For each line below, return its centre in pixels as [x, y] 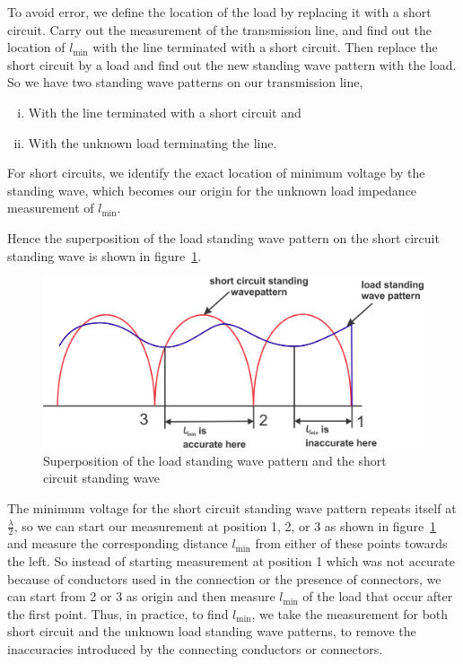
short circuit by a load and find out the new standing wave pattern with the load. [232, 64]
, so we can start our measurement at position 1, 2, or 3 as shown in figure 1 [225, 525]
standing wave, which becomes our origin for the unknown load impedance [212, 190]
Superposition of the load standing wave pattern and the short [215, 460]
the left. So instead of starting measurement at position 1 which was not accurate [231, 560]
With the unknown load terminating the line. [153, 142]
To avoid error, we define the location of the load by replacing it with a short [219, 12]
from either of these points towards [351, 543]
